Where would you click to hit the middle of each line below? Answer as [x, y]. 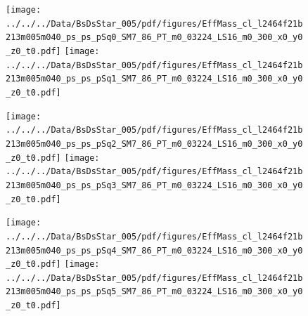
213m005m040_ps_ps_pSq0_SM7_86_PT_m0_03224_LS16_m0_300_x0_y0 [154, 38]
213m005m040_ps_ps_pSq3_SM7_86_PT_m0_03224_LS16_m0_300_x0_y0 [154, 185]
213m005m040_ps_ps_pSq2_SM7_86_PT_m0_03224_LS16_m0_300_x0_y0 [154, 144]
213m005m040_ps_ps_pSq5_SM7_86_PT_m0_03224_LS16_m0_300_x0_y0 [154, 292]
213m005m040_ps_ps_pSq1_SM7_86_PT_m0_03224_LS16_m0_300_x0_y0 [154, 79]
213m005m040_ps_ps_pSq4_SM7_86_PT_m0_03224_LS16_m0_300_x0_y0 [154, 250]
